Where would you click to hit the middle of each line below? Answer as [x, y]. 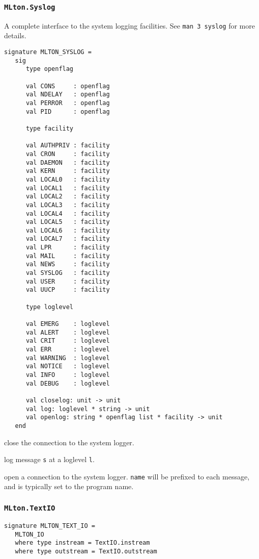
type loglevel [50, 307]
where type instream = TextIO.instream [82, 543]
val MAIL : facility [68, 256]
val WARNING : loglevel [68, 358]
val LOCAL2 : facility [68, 197]
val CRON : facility [68, 154]
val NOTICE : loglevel [68, 366]
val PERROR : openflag [68, 103]
